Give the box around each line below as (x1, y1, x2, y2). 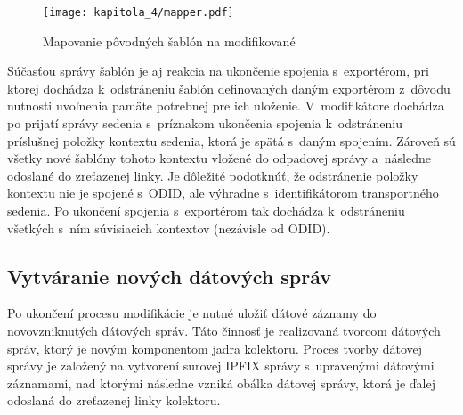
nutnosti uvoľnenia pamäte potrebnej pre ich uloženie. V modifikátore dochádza (7, 96, 444, 115)
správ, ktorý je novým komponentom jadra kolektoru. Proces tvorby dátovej (7, 338, 423, 357)
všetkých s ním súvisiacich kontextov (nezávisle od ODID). (7, 218, 330, 237)
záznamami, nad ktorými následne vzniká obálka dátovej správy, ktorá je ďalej (7, 373, 435, 392)
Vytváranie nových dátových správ (7, 262, 331, 289)
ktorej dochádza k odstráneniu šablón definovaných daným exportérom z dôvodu (7, 78, 451, 97)
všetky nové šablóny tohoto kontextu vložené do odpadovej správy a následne (7, 149, 431, 167)
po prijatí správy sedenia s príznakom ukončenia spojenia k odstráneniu (7, 114, 402, 133)
